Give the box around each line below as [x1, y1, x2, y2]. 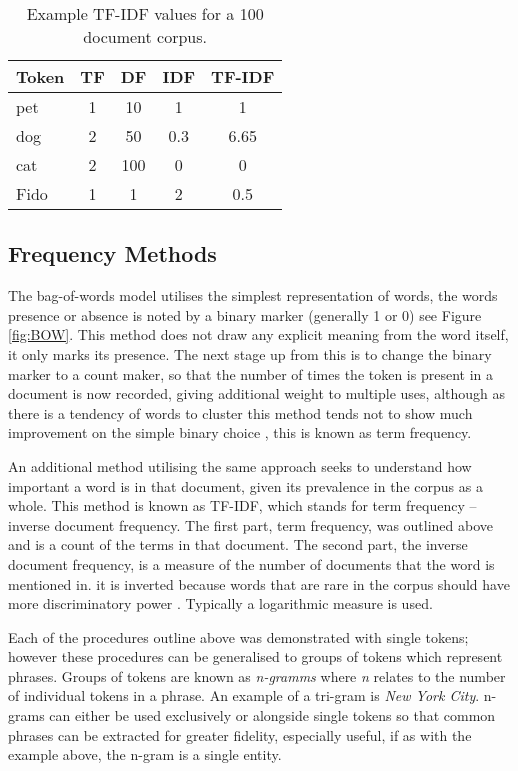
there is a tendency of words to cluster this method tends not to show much [8, 402, 473, 423]
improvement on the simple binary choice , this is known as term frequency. [8, 422, 472, 443]
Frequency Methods [8, 238, 217, 269]
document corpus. [83, 25, 207, 48]
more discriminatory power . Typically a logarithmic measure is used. [8, 593, 433, 614]
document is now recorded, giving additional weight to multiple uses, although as [8, 383, 506, 404]
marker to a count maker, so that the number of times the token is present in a [8, 363, 494, 384]
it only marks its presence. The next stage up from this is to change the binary [8, 343, 492, 364]
